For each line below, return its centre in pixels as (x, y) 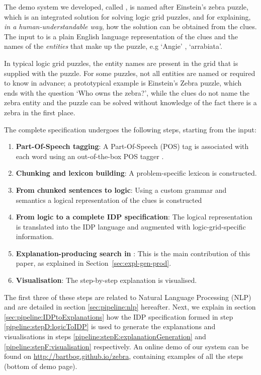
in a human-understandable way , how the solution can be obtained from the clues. (130, 26)
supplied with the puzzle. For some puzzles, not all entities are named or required (130, 73)
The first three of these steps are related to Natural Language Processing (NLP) (128, 297)
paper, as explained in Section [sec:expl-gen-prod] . (94, 263)
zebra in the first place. (40, 112)
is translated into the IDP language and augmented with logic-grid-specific (131, 226)
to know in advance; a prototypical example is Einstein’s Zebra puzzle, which (123, 83)
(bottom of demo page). (41, 366)
